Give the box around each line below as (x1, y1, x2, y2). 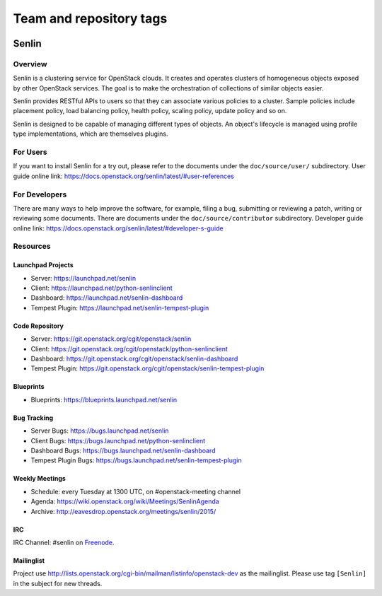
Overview (13, 59, 47, 69)
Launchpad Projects (13, 261, 74, 269)
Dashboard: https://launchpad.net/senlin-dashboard (30, 293, 183, 302)
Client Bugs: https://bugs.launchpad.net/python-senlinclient (30, 436, 206, 445)
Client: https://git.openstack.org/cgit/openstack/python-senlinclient (30, 344, 228, 353)
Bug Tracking (13, 414, 54, 422)
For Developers (13, 189, 67, 199)
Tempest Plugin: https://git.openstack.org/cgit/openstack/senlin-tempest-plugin (30, 364, 265, 373)
